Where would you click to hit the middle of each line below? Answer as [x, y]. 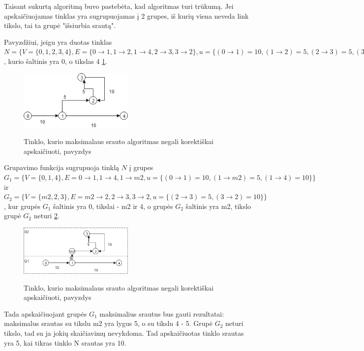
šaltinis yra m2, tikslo [218, 206]
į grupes [141, 167]
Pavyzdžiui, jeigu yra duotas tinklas [58, 42]
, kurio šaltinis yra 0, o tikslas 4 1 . [56, 61]
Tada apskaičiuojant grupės [45, 313]
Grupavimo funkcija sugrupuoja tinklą [62, 167]
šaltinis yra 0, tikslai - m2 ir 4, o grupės [113, 206]
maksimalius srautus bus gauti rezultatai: [162, 313]
